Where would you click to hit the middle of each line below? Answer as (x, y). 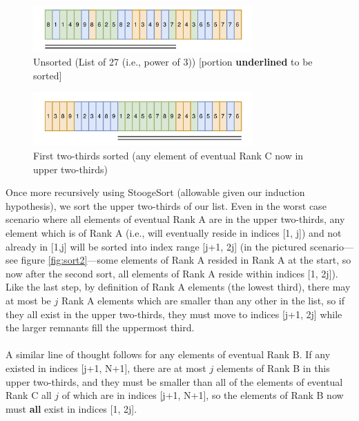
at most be (28, 300)
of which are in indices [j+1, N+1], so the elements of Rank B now (203, 395)
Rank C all (29, 395)
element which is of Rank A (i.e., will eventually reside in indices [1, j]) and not (174, 232)
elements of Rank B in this (273, 368)
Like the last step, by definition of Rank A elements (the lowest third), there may (178, 287)
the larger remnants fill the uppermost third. (100, 327)
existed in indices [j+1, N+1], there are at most (106, 368)
